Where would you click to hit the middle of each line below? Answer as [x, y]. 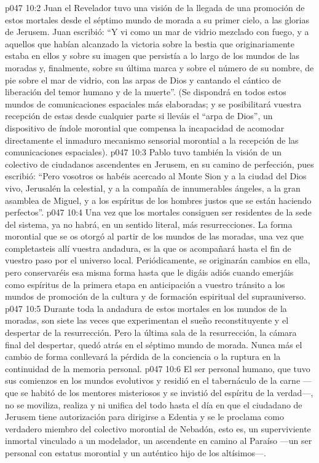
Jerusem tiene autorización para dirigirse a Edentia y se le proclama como [144, 417]
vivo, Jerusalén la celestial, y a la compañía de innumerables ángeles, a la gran [153, 188]
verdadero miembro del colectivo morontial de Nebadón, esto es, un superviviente [158, 428]
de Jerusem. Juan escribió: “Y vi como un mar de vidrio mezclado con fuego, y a [157, 32]
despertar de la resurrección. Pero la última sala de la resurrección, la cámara [151, 333]
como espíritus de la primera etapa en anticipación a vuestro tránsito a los [145, 284]
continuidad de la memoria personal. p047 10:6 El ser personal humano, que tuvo [158, 368]
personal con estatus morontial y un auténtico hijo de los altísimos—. [136, 452]
